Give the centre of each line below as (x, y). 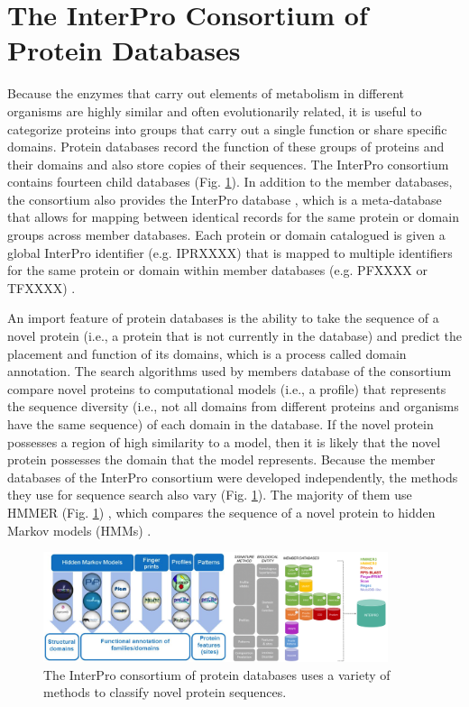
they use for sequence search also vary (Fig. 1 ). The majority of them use (210, 495)
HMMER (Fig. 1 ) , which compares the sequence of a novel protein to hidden (221, 512)
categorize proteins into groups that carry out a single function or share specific (227, 129)
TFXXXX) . (41, 287)
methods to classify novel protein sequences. (165, 692)
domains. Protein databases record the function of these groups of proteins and (226, 147)
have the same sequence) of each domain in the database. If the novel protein (221, 424)
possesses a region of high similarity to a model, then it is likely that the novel (224, 441)
